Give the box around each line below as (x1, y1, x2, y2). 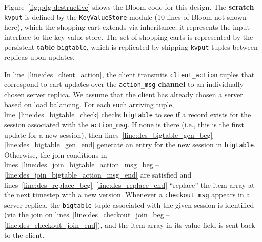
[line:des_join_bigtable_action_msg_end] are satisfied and (4, 169, 192, 180)
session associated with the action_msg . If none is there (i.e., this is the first (4, 119, 244, 129)
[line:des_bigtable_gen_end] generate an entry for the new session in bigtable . (4, 139, 256, 150)
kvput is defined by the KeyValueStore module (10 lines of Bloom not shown (4, 11, 247, 22)
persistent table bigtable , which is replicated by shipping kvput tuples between (4, 41, 258, 52)
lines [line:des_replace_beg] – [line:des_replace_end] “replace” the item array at (4, 179, 255, 190)
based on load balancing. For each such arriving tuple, (4, 99, 174, 109)
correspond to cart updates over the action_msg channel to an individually (4, 79, 244, 90)
